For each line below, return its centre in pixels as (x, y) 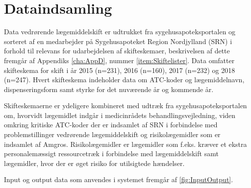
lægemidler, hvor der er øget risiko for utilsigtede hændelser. (94, 163)
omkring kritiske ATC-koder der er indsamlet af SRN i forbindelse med (111, 125)
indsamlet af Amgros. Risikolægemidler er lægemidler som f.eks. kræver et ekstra (125, 144)
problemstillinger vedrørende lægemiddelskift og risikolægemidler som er (112, 134)
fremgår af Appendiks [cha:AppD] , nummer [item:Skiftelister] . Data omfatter (119, 60)
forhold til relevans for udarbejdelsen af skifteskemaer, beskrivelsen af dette (117, 51)
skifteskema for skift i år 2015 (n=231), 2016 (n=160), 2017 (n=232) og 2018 (120, 70)
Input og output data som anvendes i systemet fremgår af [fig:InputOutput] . (119, 179)
